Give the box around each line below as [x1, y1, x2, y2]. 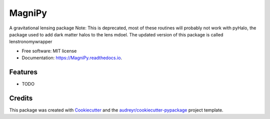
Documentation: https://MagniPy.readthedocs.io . [21, 55, 122, 61]
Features [9, 68, 37, 76]
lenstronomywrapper [9, 39, 52, 45]
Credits [9, 94, 33, 102]
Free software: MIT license [21, 48, 77, 54]
